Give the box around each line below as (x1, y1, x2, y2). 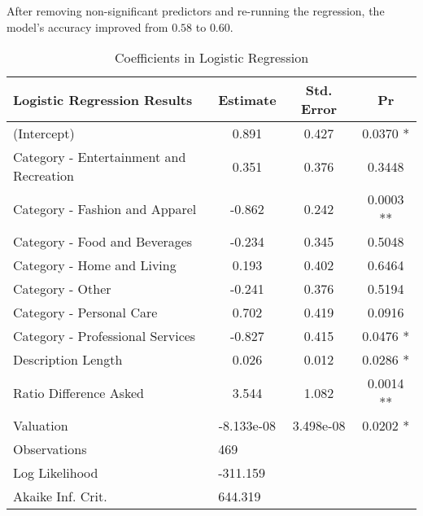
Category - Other (13, 279, 111, 299)
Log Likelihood (13, 463, 98, 483)
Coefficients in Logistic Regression (114, 48, 309, 68)
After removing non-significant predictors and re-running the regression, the (7, 2, 385, 19)
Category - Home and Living (13, 256, 177, 275)
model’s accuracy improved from (7, 18, 168, 35)
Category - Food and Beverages (13, 232, 193, 251)
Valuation (13, 416, 68, 435)
